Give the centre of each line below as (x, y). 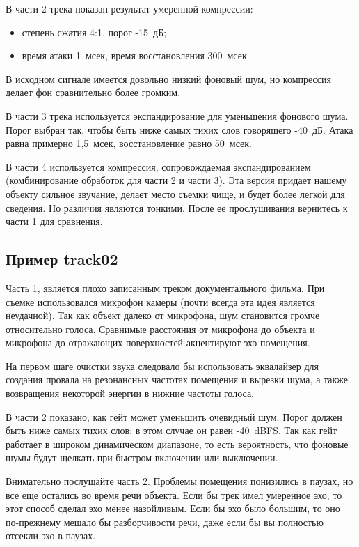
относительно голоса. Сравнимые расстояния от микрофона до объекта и (160, 329)
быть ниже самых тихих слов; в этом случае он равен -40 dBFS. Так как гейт (171, 430)
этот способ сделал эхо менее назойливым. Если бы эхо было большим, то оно (173, 508)
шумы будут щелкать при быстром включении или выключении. (142, 457)
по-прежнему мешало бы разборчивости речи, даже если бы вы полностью (165, 522)
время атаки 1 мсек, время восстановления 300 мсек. (136, 55)
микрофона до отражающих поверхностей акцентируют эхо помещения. (158, 342)
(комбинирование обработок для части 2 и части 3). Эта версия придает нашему (176, 180)
